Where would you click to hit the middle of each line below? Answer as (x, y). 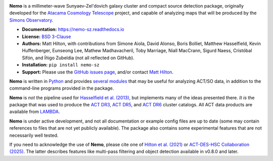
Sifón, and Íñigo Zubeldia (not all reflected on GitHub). (78, 58)
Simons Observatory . (31, 20)
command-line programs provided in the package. (62, 88)
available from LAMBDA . (35, 112)
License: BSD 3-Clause (47, 36)
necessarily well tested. (34, 135)
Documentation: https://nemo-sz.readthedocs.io (73, 29)
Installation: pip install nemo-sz (61, 65)
